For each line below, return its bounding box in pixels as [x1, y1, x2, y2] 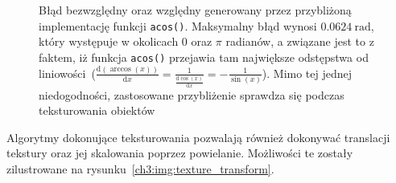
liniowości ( [39, 64, 96, 81]
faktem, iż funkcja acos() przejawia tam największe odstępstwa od [39, 48, 369, 65]
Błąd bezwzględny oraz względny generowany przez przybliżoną [39, 2, 352, 18]
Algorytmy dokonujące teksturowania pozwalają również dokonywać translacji [6, 128, 390, 145]
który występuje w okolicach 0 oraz [39, 33, 212, 50]
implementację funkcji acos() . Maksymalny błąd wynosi [39, 17, 317, 34]
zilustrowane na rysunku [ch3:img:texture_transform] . [6, 160, 274, 177]
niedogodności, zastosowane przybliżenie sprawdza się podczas [39, 86, 344, 103]
